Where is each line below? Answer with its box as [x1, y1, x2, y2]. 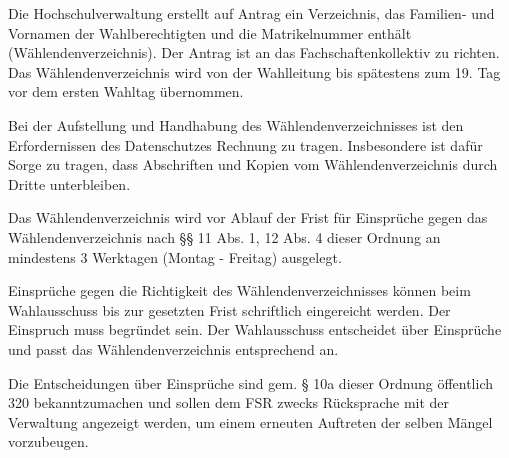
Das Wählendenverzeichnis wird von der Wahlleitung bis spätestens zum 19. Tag [8, 61, 501, 82]
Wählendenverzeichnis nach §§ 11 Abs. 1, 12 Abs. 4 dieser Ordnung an [8, 226, 441, 247]
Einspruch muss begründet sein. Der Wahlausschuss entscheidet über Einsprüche [8, 319, 502, 340]
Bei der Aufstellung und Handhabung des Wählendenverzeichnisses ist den [8, 114, 464, 135]
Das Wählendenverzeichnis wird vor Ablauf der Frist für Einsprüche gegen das [8, 207, 488, 228]
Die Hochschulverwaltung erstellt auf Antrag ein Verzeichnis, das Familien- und [8, 3, 495, 23]
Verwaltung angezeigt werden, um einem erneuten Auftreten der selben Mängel [8, 411, 493, 432]
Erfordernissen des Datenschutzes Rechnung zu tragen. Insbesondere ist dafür [8, 134, 483, 155]
